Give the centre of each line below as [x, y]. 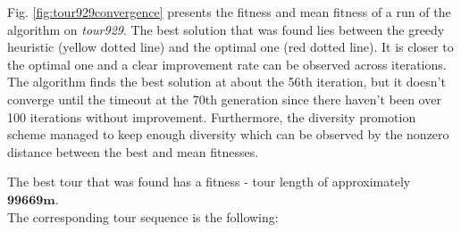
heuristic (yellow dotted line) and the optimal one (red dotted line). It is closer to [230, 47]
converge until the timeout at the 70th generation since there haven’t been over [224, 99]
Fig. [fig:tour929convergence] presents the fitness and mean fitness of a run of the [229, 12]
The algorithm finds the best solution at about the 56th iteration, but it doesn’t [226, 82]
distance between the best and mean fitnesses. [133, 151]
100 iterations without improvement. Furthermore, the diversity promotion [212, 116]
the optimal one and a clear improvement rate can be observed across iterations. [227, 64]
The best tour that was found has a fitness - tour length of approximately [209, 182]
